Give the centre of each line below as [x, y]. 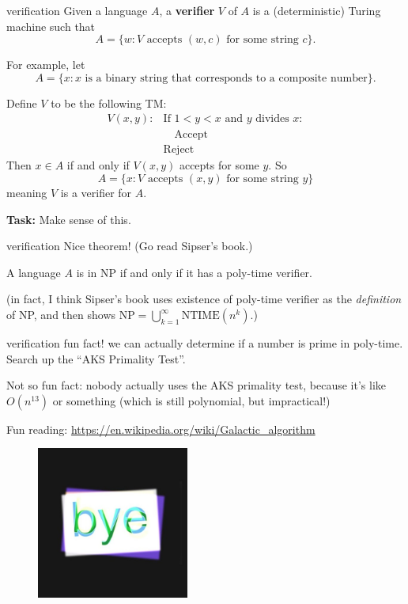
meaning [27, 193]
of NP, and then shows [61, 315]
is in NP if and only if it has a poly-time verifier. [195, 272]
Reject [179, 150]
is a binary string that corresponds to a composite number [226, 78]
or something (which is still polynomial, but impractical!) [191, 400]
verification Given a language [77, 10]
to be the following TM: [109, 103]
